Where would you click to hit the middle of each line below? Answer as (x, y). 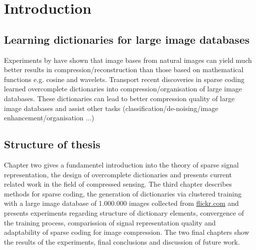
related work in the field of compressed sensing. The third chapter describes (118, 184)
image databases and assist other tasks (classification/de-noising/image (111, 108)
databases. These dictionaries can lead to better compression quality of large (119, 98)
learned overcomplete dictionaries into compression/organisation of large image (123, 89)
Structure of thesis (52, 144)
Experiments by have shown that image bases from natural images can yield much (128, 60)
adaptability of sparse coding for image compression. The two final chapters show (127, 232)
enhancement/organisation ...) (49, 118)
